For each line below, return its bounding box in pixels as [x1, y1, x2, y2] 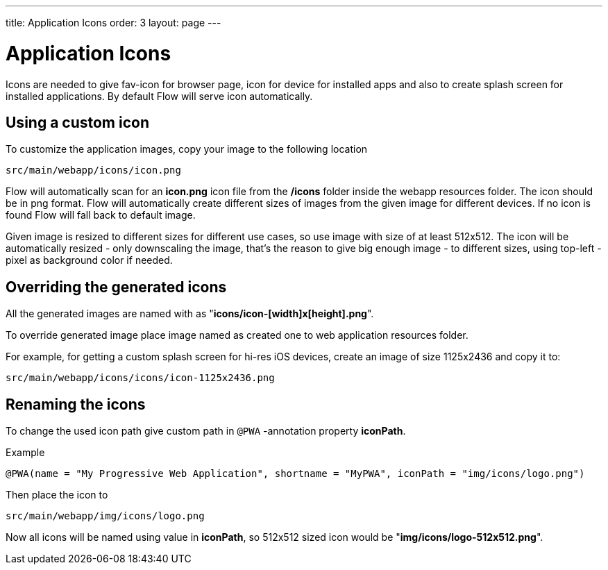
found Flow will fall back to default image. [6, 209, 196, 221]
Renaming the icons [6, 395, 146, 413]
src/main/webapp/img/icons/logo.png [6, 510, 205, 522]
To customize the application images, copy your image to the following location [6, 143, 368, 156]
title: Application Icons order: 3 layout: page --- [6, 17, 221, 28]
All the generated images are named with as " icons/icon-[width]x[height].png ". [6, 308, 374, 320]
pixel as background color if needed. [6, 254, 173, 267]
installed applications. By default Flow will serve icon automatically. [6, 90, 313, 102]
